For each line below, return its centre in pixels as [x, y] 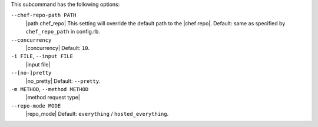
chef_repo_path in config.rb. [63, 32]
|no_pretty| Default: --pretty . [63, 81]
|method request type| [53, 98]
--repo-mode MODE [36, 106]
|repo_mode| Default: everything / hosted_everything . [97, 114]
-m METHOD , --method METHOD [50, 89]
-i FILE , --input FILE [42, 56]
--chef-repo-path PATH [44, 15]
